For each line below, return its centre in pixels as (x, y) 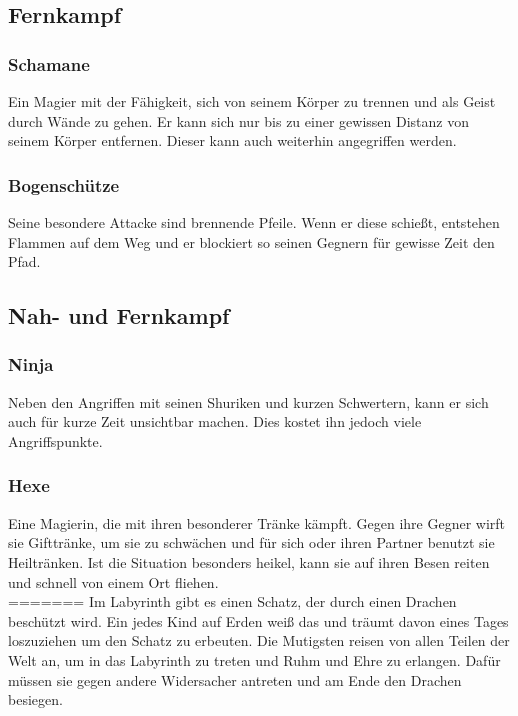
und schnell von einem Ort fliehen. (113, 581)
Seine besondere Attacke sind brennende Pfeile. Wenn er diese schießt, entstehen (254, 222)
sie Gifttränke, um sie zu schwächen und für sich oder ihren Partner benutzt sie (251, 542)
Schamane (49, 63)
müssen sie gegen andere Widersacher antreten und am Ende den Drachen (235, 679)
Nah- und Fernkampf (119, 315)
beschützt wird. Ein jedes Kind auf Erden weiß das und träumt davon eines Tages (258, 620)
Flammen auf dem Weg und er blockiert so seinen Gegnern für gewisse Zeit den (251, 241)
